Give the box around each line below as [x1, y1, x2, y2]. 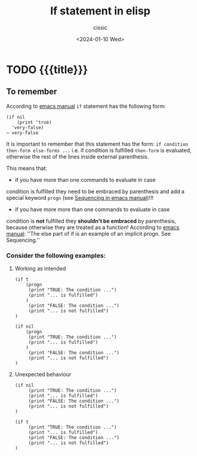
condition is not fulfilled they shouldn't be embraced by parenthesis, [6, 217, 176, 224]
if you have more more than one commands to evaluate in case [14, 205, 170, 213]
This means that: [6, 165, 48, 172]
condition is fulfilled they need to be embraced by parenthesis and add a [6, 187, 185, 195]
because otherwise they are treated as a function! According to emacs [6, 223, 180, 231]
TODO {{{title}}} [6, 63, 88, 76]
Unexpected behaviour [14, 371, 72, 378]
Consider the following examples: [6, 251, 106, 260]
